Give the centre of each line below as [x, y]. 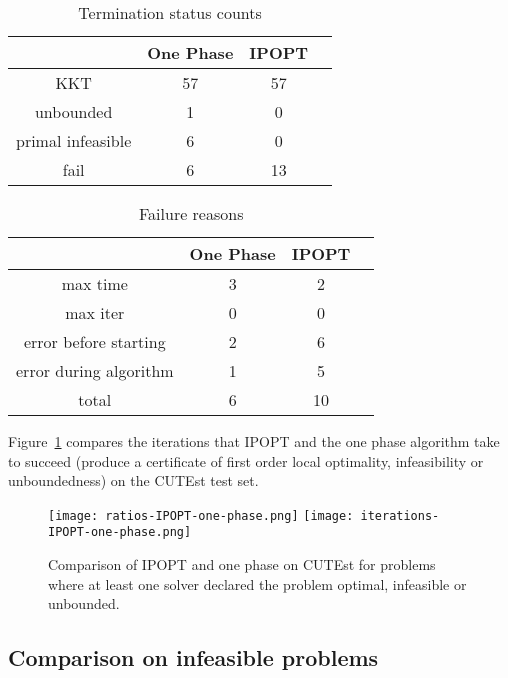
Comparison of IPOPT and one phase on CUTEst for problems [242, 564]
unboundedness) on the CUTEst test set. [133, 480]
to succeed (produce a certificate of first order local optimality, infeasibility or [246, 460]
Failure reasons [191, 213]
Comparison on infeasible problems [193, 657]
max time [94, 283]
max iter [95, 312]
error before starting [94, 341]
